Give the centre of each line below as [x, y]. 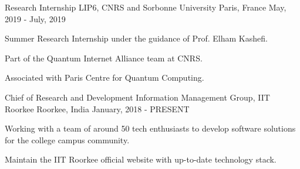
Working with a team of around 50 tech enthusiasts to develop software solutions [150, 128]
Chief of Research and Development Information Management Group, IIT [137, 97]
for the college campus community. [67, 139]
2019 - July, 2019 [35, 18]
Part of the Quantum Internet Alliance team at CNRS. [104, 58]
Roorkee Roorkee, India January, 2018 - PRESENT [97, 108]
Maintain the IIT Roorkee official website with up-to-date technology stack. [141, 159]
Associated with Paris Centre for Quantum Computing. [105, 77]
